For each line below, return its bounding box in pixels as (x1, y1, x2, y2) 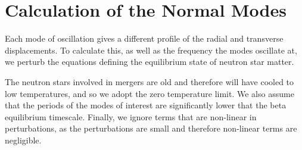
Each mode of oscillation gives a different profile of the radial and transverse (5, 32, 284, 45)
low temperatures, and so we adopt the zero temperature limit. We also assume (5, 87, 294, 99)
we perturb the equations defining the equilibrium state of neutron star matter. (5, 55, 294, 68)
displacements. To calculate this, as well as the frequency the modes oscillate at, (5, 43, 297, 56)
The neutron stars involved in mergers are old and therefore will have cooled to (5, 75, 294, 87)
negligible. (5, 133, 42, 146)
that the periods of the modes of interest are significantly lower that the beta (5, 99, 287, 111)
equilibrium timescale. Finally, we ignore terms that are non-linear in (5, 110, 257, 123)
